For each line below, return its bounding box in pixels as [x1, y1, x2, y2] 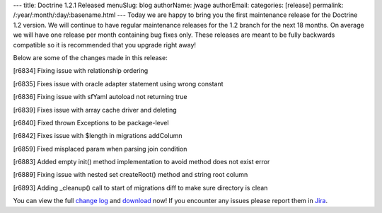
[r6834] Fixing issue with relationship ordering [13, 67, 149, 75]
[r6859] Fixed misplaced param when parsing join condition [13, 144, 187, 153]
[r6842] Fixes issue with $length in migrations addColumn [13, 132, 183, 140]
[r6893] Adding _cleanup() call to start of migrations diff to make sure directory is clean [13, 183, 268, 192]
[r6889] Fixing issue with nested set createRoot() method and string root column [13, 171, 248, 179]
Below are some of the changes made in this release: [13, 53, 168, 62]
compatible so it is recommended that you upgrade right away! [13, 40, 197, 49]
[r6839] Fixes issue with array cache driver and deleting [13, 105, 177, 114]
